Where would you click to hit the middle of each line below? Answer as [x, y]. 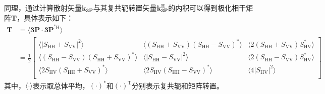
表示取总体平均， [61, 85]
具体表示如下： [49, 17]
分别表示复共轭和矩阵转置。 [178, 85]
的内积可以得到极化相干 [207, 8]
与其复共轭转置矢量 [125, 8]
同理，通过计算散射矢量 [43, 8]
